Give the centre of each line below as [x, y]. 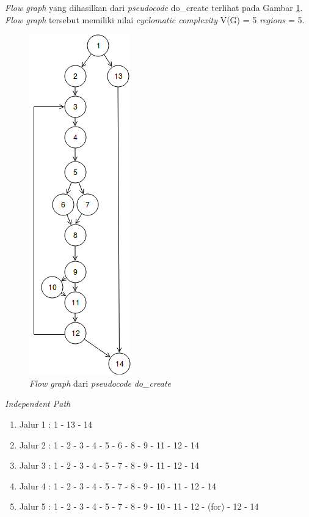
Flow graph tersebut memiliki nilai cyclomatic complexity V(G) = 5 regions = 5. [155, 19]
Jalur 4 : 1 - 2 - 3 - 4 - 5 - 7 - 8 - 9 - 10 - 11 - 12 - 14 [118, 485]
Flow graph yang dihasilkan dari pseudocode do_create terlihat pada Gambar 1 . [154, 7]
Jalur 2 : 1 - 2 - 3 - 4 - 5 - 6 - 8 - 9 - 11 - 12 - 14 [109, 444]
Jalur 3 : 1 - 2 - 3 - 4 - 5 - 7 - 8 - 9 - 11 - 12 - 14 [109, 465]
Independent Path [38, 404]
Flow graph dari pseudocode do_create [100, 383]
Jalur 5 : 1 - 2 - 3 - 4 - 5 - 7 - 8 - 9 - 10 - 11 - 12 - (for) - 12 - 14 [139, 506]
